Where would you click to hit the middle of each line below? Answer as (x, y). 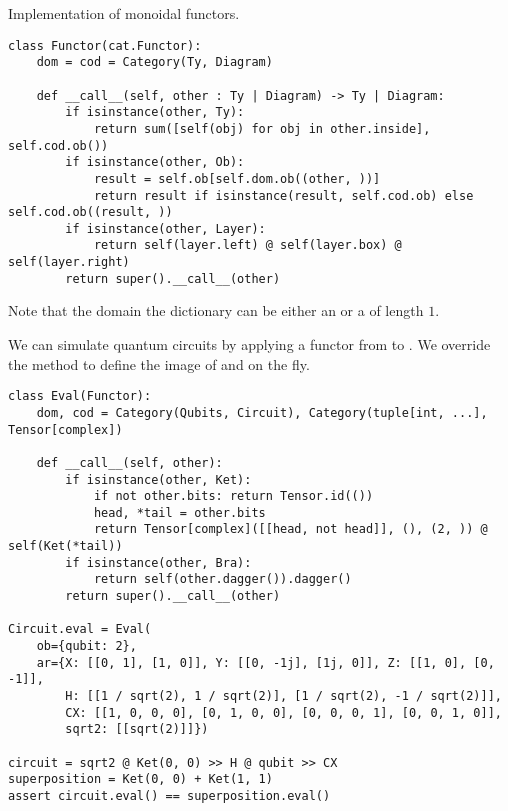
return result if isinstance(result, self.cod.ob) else (283, 195)
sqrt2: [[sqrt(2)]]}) (137, 729)
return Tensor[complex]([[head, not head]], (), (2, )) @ (290, 529)
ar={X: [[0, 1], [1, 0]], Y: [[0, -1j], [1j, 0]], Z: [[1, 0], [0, (265, 662)
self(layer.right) (69, 262)
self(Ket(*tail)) (65, 546)
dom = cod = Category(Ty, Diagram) (154, 62)
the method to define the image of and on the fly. (159, 363)
